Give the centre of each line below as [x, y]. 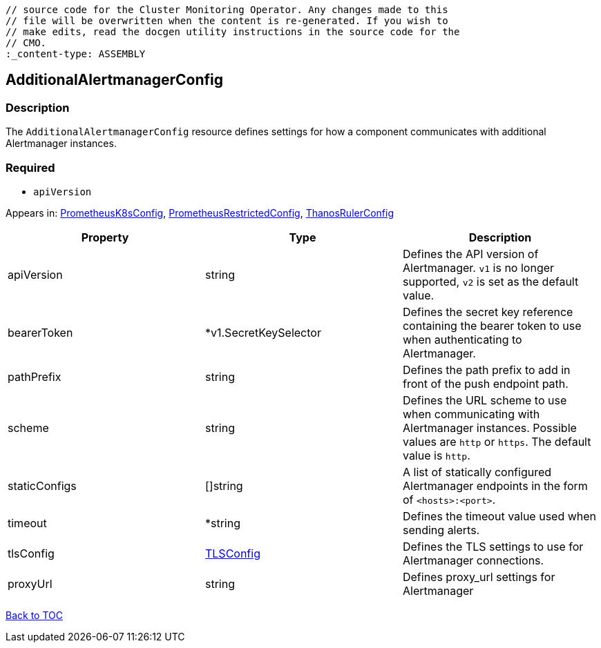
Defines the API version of [470, 254]
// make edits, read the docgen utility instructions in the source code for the [233, 32]
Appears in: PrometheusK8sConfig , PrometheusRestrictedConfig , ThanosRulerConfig [200, 213]
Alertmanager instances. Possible [489, 428]
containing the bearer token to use [492, 325]
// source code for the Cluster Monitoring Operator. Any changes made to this [227, 10]
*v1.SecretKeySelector [263, 332]
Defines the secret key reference [488, 312]
